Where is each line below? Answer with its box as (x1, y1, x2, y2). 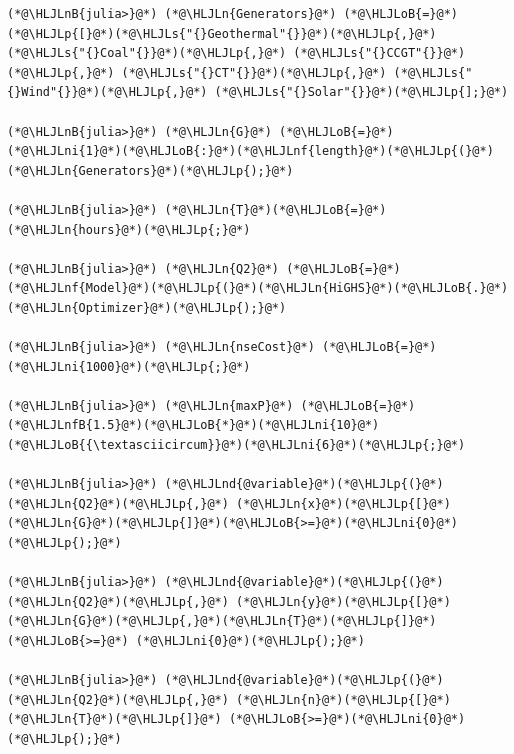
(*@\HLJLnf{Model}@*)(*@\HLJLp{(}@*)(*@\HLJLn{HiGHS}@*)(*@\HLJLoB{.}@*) (7, 281, 509, 296)
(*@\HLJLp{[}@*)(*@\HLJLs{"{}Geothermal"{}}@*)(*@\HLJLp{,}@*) (7, 26, 437, 41)
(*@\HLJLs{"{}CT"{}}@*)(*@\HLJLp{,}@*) (121, 65, 387, 80)
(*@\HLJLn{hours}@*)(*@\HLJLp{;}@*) (7, 222, 251, 237)
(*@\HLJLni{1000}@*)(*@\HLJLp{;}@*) (7, 359, 251, 374)
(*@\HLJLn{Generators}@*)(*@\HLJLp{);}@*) (7, 163, 294, 178)
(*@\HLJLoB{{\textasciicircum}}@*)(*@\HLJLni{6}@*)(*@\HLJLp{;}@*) (7, 438, 466, 453)
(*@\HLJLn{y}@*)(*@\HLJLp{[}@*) (236, 594, 451, 609)
